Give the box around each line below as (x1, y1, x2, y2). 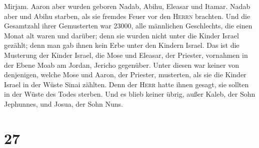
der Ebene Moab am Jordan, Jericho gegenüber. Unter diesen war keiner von (4, 59, 239, 70)
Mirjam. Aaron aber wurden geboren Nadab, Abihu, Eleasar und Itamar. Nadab (4, 1, 250, 11)
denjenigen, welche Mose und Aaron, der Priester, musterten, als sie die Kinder (4, 69, 246, 80)
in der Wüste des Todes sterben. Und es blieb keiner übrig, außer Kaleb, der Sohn (4, 89, 255, 99)
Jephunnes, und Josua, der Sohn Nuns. (4, 98, 123, 109)
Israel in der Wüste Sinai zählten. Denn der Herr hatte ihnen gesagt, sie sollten (4, 79, 249, 89)
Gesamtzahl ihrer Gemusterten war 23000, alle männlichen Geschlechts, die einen (4, 20, 252, 31)
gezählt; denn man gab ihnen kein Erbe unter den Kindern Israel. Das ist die (4, 40, 239, 50)
